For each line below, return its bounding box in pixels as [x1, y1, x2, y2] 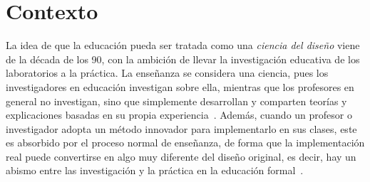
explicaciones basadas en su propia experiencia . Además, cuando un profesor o [6, 107, 352, 122]
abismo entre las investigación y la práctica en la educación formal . [6, 163, 304, 178]
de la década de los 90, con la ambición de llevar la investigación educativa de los [6, 51, 360, 66]
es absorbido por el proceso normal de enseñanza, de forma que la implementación [6, 135, 365, 150]
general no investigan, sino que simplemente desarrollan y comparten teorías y [6, 93, 347, 108]
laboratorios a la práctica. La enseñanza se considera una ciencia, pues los [6, 65, 329, 80]
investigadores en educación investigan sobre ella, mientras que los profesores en [6, 79, 354, 94]
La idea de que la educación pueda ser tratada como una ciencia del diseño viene [6, 38, 360, 53]
